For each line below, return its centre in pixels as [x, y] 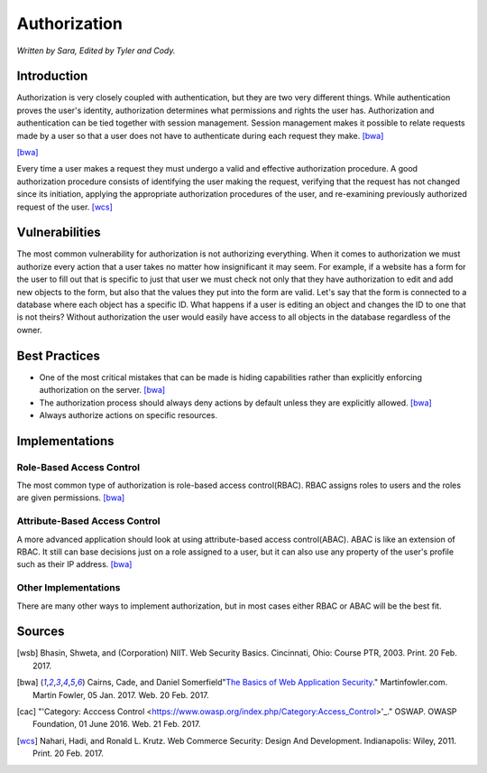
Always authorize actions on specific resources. [129, 414]
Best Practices [59, 355]
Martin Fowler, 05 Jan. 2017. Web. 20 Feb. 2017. [121, 694]
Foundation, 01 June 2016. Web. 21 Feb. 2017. [117, 724]
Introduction [52, 76]
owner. [29, 330]
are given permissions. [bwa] [71, 498]
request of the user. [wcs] [64, 207]
